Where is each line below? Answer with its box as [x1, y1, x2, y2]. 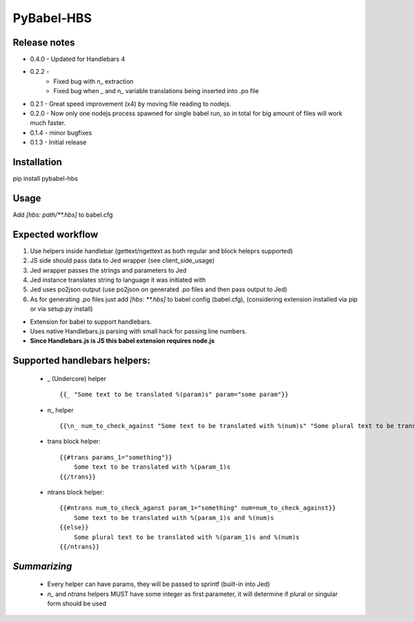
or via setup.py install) [30, 304, 93, 313]
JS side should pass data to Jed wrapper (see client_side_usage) [30, 256, 215, 265]
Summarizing [12, 560, 72, 572]
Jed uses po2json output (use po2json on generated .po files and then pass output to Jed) [30, 285, 288, 293]
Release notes [12, 37, 75, 48]
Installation [12, 156, 62, 168]
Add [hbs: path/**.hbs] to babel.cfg [12, 211, 113, 219]
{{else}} [59, 523, 89, 532]
